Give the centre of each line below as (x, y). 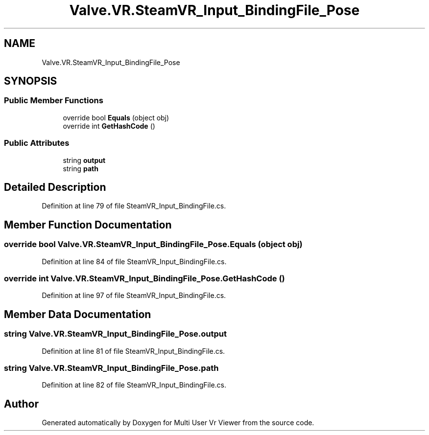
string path (81, 168)
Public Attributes (37, 143)
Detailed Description (55, 187)
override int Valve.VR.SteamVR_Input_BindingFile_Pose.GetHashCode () (144, 278)
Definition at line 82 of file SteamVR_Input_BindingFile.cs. (134, 385)
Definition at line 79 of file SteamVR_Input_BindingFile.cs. (134, 206)
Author (21, 404)
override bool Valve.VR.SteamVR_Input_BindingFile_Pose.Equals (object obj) (153, 244)
